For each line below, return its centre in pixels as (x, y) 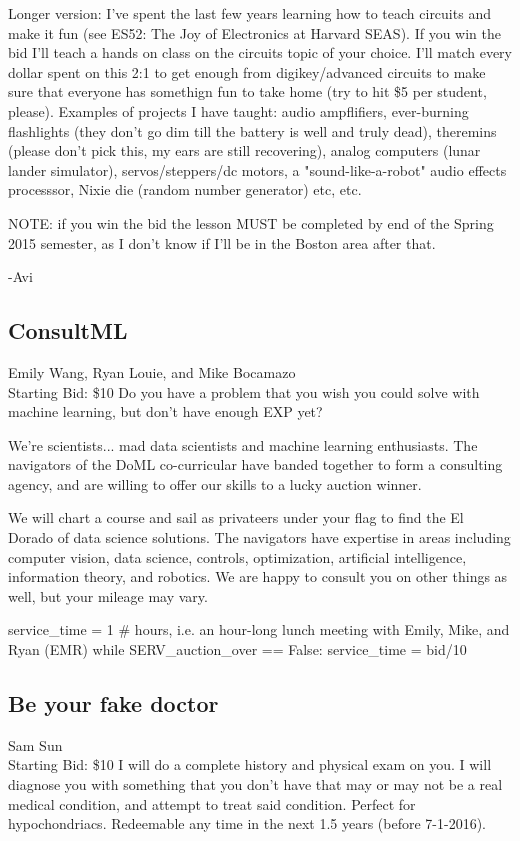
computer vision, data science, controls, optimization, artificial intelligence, (237, 556)
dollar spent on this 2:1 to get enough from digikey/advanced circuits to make (247, 71)
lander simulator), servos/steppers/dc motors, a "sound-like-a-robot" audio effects (257, 169)
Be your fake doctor (113, 703)
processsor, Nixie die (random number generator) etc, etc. (185, 189)
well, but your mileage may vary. (108, 595)
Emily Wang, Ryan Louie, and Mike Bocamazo (152, 371)
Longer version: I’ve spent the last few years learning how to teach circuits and (249, 13)
